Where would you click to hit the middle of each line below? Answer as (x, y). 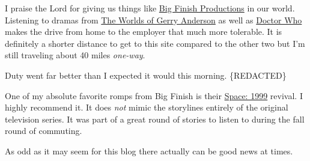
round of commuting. (44, 131)
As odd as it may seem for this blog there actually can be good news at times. (149, 150)
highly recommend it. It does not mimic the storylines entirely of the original (147, 107)
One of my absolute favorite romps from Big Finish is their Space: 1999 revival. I (154, 95)
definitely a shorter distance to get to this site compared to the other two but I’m (155, 43)
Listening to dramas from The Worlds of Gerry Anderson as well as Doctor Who (153, 20)
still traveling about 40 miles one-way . (75, 55)
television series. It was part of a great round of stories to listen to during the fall (155, 119)
